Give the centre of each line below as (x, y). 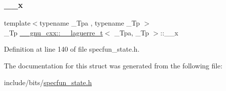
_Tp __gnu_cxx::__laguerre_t (54, 32)
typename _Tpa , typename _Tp (90, 23)
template (17, 23)
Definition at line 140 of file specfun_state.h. (72, 49)
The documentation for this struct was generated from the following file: (113, 65)
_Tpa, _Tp (132, 32)
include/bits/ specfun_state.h (48, 82)
